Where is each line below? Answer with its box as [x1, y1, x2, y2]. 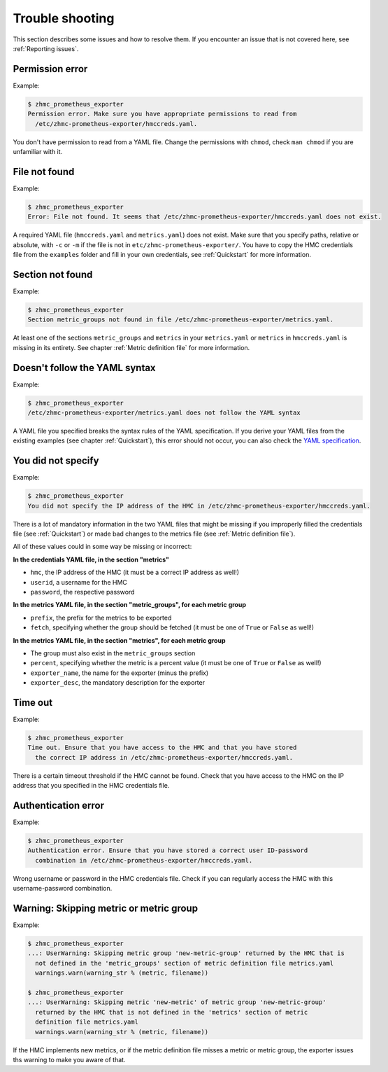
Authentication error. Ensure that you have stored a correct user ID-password [27, 847, 308, 854]
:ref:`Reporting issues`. [13, 44, 79, 53]
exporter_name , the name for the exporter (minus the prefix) [30, 669, 209, 677]
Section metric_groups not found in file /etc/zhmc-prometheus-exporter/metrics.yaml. [27, 316, 334, 323]
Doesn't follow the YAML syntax [13, 361, 157, 374]
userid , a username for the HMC [30, 578, 127, 586]
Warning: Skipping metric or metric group [13, 902, 199, 914]
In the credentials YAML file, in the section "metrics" [13, 555, 169, 564]
